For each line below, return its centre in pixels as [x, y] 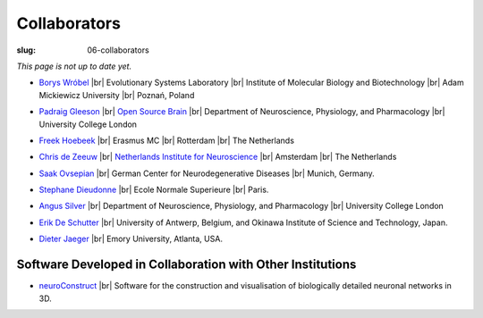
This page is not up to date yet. [74, 66]
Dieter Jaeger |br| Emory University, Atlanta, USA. [131, 239]
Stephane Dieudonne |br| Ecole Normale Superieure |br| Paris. [154, 190]
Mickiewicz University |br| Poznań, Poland [117, 95]
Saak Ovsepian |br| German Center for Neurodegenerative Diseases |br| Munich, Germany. [207, 173]
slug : [26, 50]
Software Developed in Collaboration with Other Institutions [186, 265]
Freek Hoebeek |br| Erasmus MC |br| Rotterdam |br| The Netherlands [167, 140]
